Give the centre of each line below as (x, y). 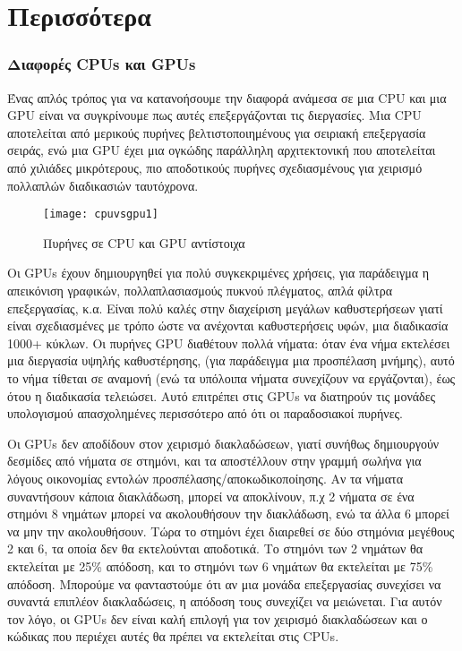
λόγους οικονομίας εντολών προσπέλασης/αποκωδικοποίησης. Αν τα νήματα (205, 478)
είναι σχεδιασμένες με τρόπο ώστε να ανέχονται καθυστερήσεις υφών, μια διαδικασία (228, 325)
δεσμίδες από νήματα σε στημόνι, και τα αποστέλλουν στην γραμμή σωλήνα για (214, 461)
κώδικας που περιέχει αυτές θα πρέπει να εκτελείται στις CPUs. (173, 636)
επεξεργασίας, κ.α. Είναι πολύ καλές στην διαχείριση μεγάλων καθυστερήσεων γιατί (225, 308)
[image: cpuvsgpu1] (101, 214)
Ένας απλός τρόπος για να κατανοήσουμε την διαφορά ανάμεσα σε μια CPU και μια (227, 97)
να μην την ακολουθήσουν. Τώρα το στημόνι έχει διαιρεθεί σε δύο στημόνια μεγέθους (231, 531)
